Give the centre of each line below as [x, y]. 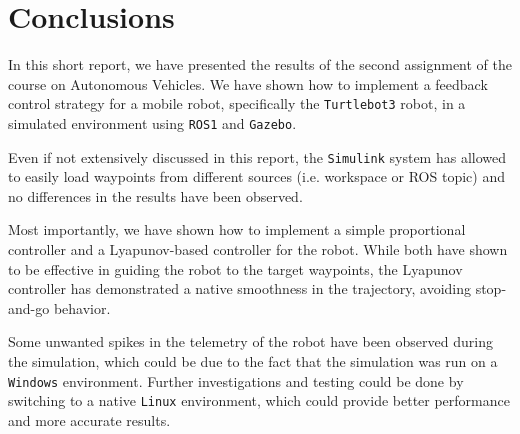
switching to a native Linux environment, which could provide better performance [259, 400]
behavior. [82, 307]
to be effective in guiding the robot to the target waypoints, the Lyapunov [235, 268]
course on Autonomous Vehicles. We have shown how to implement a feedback [248, 83]
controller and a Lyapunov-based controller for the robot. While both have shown [258, 249]
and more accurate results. [89, 419]
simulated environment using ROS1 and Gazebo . [152, 122]
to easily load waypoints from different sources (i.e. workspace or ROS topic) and [256, 176]
